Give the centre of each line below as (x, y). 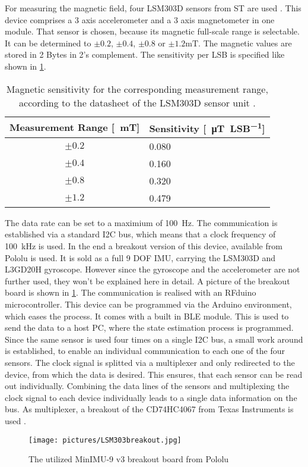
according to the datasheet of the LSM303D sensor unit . (137, 102)
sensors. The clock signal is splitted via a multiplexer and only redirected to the (150, 363)
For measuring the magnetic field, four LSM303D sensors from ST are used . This (153, 8)
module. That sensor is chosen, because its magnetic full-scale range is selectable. (152, 31)
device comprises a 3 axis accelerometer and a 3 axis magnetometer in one (140, 19)
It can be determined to (48, 43)
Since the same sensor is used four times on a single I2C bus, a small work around (154, 339)
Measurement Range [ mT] (75, 127)
